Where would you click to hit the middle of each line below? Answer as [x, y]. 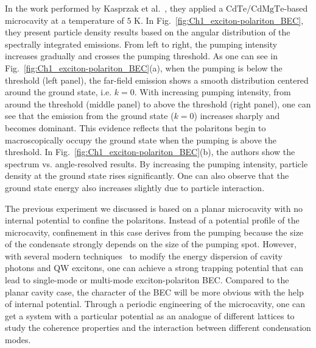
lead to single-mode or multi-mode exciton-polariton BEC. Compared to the [147, 280]
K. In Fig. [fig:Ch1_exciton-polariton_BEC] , [219, 20]
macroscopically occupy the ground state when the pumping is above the [141, 140]
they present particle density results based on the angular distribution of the [148, 32]
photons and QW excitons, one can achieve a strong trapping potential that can [154, 268]
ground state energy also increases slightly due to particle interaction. [135, 187]
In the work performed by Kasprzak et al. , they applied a [114, 8]
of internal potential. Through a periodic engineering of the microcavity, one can [155, 304]
